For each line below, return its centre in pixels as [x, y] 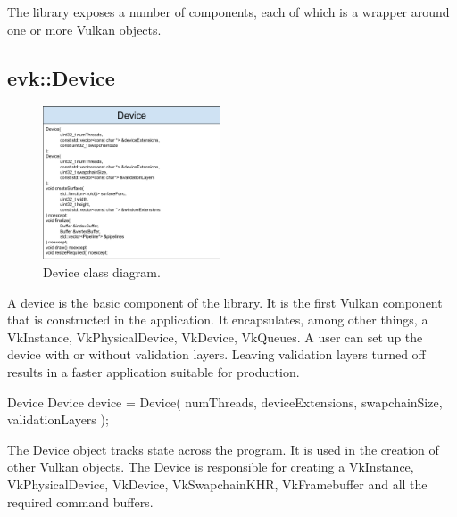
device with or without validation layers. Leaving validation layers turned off [216, 354]
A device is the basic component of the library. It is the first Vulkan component [225, 302]
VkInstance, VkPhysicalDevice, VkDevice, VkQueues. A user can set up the [215, 336]
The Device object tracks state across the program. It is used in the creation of [223, 449]
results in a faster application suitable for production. [154, 371]
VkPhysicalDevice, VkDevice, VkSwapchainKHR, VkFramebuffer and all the [217, 484]
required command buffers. [80, 501]
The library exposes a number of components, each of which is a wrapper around [228, 12]
